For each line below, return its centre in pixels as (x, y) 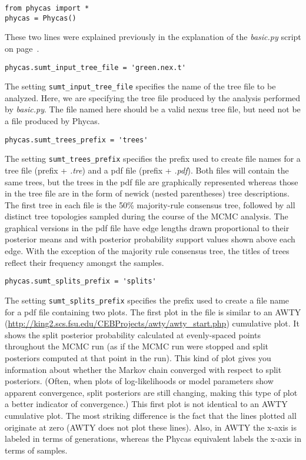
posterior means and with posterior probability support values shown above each (150, 239)
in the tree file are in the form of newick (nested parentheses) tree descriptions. (147, 193)
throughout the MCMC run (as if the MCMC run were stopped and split (137, 346)
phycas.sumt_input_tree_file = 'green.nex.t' (95, 67)
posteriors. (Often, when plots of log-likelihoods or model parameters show (139, 381)
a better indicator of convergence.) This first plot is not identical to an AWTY (146, 404)
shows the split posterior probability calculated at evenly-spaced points (133, 334)
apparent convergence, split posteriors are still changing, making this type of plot (151, 392)
